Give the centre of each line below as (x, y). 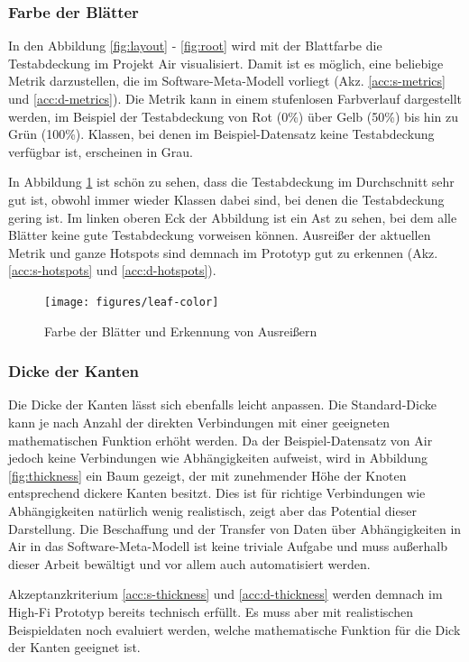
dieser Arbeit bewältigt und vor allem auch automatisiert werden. (189, 563)
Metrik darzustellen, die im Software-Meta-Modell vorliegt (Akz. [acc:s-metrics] (227, 81)
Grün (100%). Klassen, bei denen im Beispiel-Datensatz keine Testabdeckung (221, 134)
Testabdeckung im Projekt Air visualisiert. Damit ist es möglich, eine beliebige (226, 63)
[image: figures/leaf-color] (132, 302)
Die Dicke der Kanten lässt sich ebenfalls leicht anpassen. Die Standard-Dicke (222, 405)
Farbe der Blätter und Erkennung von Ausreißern (181, 331)
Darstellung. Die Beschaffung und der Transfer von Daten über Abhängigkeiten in (235, 528)
